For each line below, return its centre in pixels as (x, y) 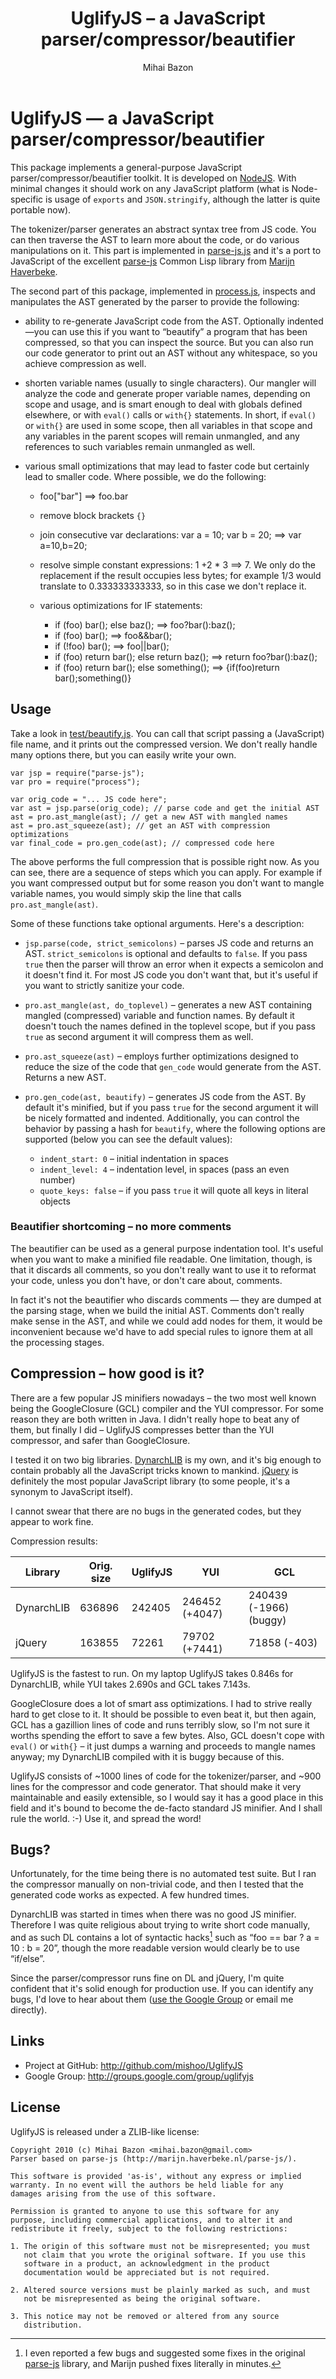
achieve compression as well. (85, 363)
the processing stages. (57, 1342)
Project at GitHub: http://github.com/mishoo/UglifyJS (133, 2065)
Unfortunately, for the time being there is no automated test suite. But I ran (163, 1874)
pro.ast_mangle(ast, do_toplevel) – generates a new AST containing (168, 1004)
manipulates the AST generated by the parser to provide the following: (155, 301)
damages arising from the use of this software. (113, 2193)
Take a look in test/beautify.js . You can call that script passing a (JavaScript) (167, 733)
